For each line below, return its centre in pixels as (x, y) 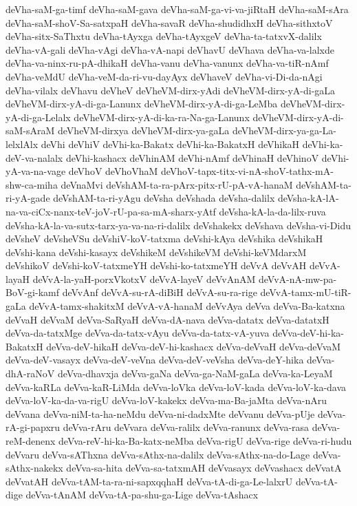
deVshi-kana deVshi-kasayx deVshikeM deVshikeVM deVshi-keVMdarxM (156, 252)
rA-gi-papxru (33, 427)
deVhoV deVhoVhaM (113, 171)
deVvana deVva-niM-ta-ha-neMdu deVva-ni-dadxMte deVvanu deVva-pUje (160, 413)
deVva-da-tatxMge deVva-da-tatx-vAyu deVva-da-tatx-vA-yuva (138, 333)
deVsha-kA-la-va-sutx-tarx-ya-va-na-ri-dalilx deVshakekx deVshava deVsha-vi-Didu (178, 225)
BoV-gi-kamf (32, 292)
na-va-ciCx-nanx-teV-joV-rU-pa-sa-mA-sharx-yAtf (111, 211)
